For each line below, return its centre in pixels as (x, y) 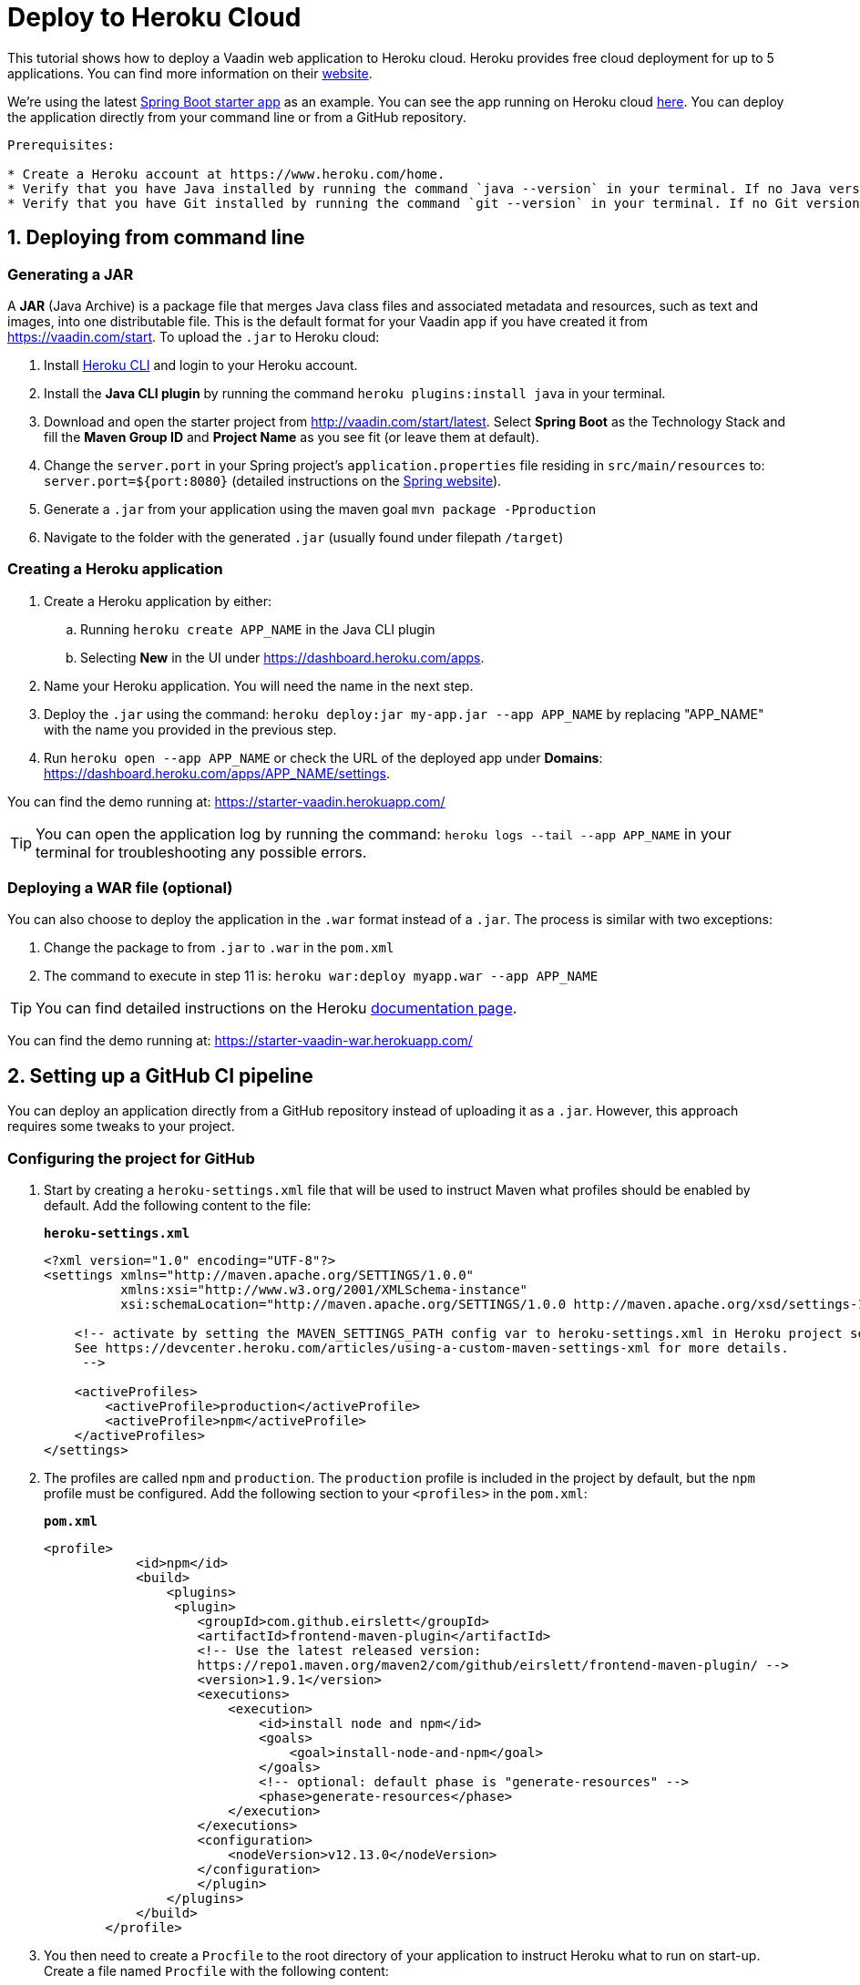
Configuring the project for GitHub (131, 1158)
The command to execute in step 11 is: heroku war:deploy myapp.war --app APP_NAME (321, 976)
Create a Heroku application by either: (158, 601)
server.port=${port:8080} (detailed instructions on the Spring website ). (273, 480)
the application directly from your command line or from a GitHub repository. (237, 117)
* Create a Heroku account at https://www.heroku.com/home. (226, 174)
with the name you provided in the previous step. (190, 729)
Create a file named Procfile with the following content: (216, 1971)
